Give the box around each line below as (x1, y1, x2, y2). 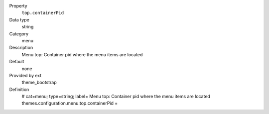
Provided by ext (9, 72, 42, 78)
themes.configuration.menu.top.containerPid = (21, 100, 118, 107)
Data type (9, 16, 29, 22)
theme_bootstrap (21, 80, 57, 86)
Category (9, 30, 29, 37)
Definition (9, 86, 29, 92)
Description (9, 45, 33, 51)
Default (9, 59, 24, 65)
